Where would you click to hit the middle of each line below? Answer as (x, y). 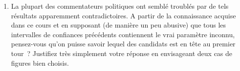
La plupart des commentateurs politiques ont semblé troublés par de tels (120, 6)
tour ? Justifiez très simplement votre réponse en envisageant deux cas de (122, 53)
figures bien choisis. (40, 63)
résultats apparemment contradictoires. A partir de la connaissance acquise (123, 15)
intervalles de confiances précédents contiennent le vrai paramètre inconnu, (123, 34)
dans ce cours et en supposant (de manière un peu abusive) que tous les (119, 25)
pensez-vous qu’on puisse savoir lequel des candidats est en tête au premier (123, 44)
